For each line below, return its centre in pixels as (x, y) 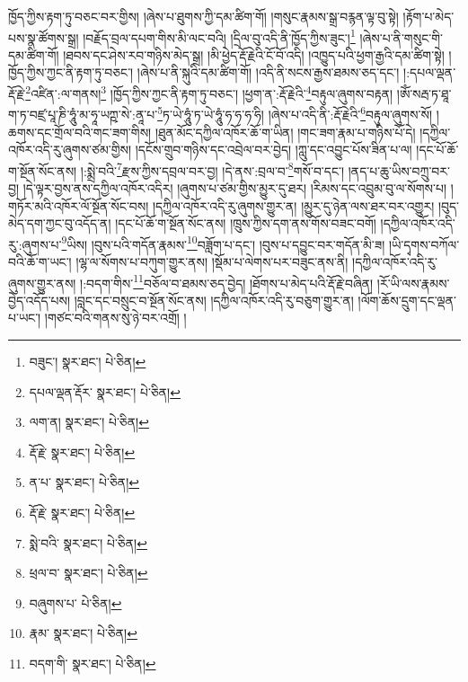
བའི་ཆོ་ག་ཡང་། (40, 261)
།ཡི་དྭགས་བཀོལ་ (424, 244)
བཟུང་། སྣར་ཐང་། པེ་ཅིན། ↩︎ (88, 362)
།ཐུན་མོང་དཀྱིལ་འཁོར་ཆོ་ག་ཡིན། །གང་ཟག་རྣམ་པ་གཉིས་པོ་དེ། (285, 132)
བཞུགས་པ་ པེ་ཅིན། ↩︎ (75, 602)
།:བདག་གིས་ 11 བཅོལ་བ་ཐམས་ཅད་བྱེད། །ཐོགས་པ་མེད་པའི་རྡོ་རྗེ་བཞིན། (227, 281)
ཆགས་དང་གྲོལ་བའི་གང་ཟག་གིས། (80, 132)
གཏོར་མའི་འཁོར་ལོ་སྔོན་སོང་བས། (79, 205)
